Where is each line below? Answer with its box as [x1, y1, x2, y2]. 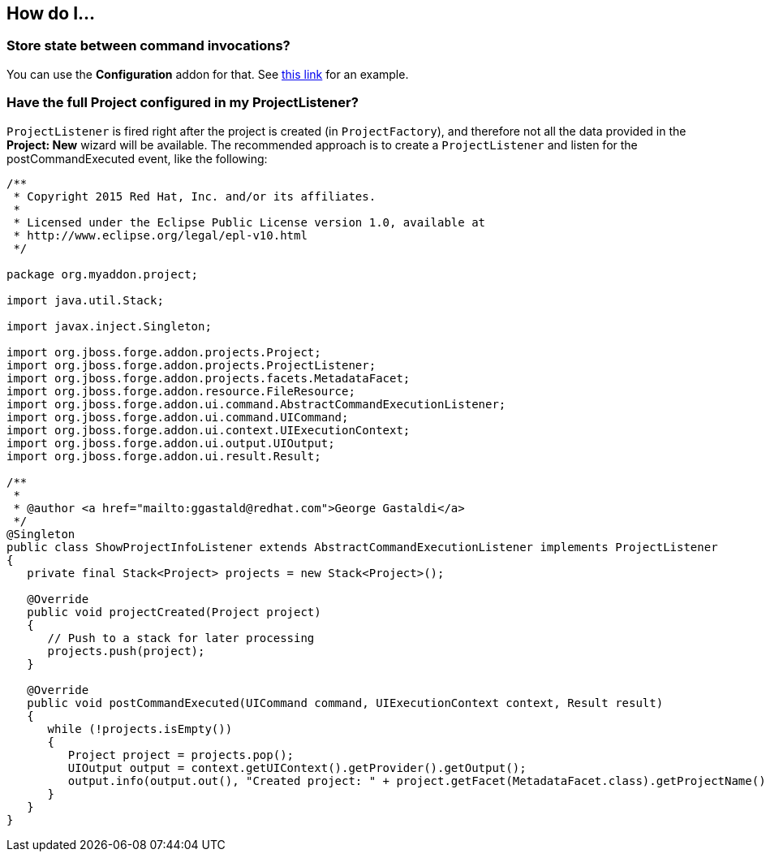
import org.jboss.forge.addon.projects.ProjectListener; [6, 358, 377, 372]
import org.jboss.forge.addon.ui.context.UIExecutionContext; [6, 423, 411, 437]
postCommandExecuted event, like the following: [6, 151, 268, 166]
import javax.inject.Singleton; [6, 319, 212, 333]
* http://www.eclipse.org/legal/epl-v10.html [13, 228, 308, 242]
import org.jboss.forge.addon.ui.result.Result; [6, 449, 321, 463]
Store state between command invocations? [6, 37, 290, 54]
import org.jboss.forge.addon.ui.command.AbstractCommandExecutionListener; [6, 397, 506, 411]
